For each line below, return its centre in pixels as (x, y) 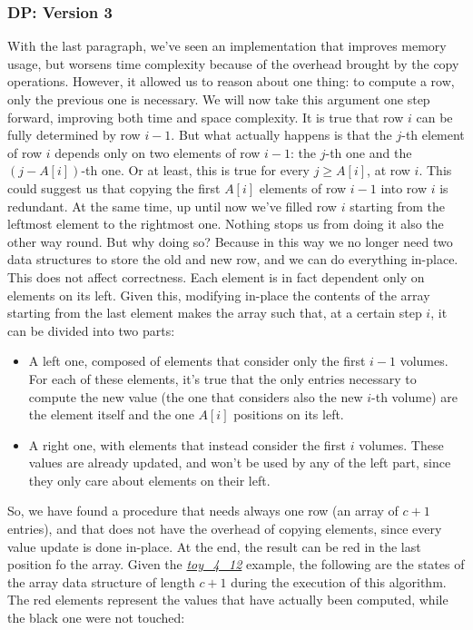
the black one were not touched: (96, 618)
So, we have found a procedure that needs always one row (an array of (203, 511)
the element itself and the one (111, 414)
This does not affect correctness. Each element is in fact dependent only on (216, 276)
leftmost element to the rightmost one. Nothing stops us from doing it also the (226, 224)
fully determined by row (74, 135)
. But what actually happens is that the (281, 135)
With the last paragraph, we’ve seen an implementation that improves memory (227, 46)
